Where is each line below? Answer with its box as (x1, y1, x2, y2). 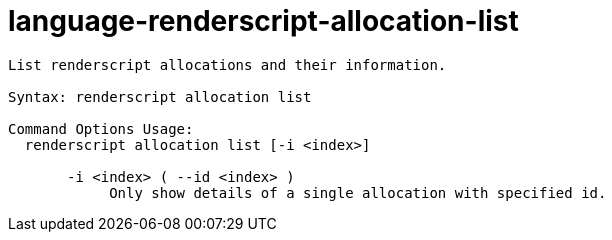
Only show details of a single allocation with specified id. (109, 184, 607, 201)
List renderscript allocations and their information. (8, 56, 447, 73)
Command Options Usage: (8, 120, 194, 137)
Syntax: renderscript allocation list (8, 88, 312, 105)
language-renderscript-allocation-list (8, 4, 519, 38)
